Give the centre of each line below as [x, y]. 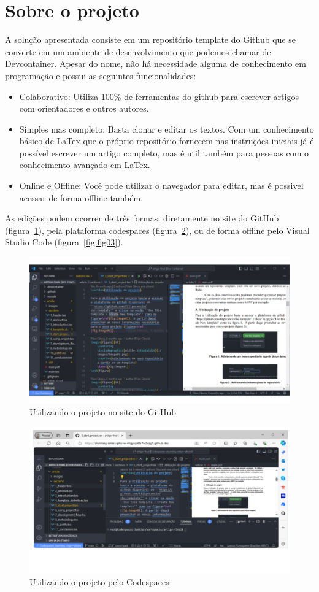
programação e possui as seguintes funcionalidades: [101, 75]
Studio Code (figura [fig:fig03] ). [64, 242]
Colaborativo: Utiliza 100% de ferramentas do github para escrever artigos [159, 96]
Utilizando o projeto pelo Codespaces [99, 581]
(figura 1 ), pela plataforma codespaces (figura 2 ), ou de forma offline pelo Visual [157, 230]
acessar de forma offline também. [81, 197]
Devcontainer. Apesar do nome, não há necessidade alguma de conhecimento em [156, 63]
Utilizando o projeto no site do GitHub [103, 412]
